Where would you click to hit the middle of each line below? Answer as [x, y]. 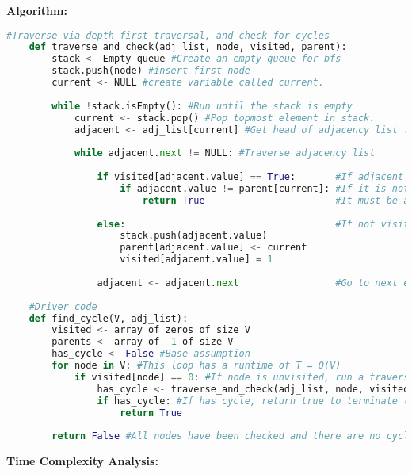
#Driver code [63, 306]
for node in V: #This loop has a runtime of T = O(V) [196, 366]
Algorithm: [37, 10]
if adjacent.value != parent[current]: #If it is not [265, 188]
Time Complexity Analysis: [82, 461]
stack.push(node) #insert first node [151, 71]
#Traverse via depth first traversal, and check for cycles [168, 35]
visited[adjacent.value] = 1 [196, 260]
